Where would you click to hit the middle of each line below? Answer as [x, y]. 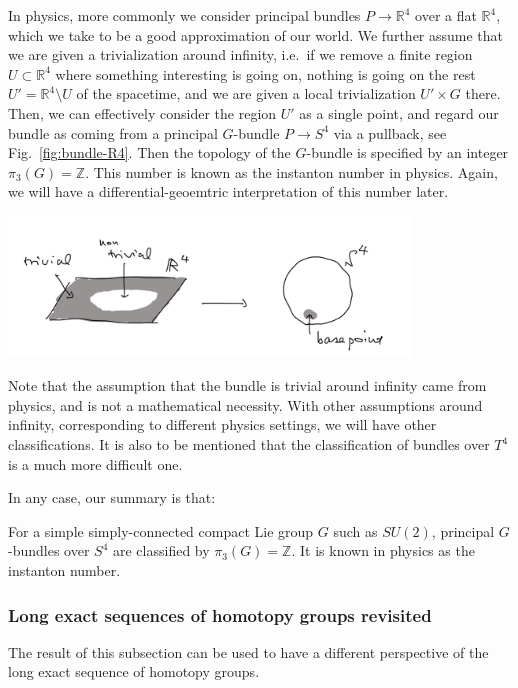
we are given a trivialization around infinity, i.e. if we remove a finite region [240, 54]
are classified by [161, 550]
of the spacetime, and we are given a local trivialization [246, 93]
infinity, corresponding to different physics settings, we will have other [222, 424]
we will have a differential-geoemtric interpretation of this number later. [228, 191]
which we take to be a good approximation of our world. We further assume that [256, 34]
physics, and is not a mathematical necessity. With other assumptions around [245, 404]
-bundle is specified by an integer [407, 152]
